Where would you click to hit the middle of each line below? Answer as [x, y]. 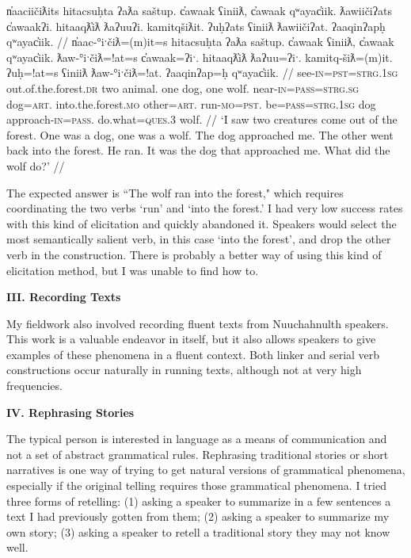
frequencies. [34, 386]
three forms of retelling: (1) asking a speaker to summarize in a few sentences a [199, 501]
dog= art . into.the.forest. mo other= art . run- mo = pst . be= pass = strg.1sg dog [191, 103]
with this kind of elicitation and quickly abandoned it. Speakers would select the [202, 223]
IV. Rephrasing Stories [70, 412]
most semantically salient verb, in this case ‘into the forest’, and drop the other [199, 239]
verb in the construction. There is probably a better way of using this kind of [194, 254]
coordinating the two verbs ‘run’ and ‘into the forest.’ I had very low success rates [205, 208]
